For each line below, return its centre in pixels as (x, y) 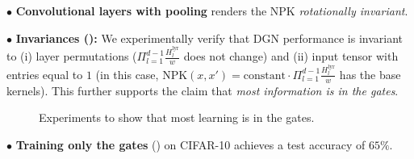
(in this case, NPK (142, 74)
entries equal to (45, 74)
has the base (370, 74)
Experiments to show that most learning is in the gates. (177, 117)
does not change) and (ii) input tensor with (291, 56)
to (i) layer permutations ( (72, 56)
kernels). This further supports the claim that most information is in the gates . (203, 90)
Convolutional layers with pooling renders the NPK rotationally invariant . (212, 10)
